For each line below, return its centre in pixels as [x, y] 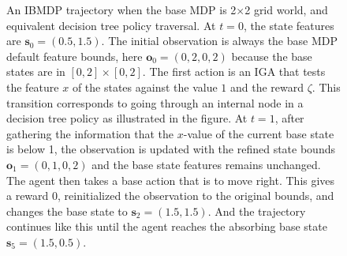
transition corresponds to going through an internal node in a [155, 102]
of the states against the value [145, 87]
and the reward [267, 87]
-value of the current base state [259, 133]
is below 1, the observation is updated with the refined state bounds [171, 149]
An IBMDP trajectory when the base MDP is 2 [121, 9]
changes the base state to [67, 211]
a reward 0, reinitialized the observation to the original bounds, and [170, 196]
